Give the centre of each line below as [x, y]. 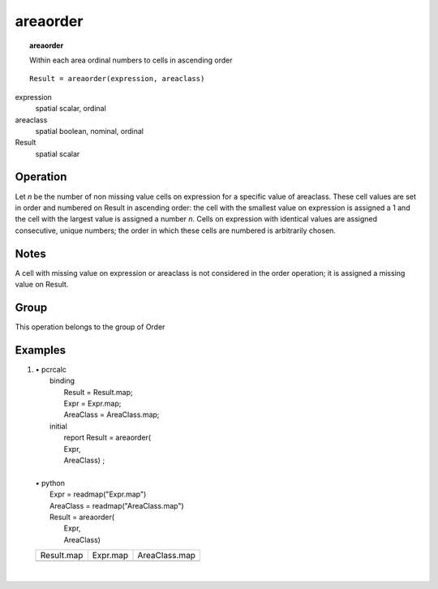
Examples [41, 350]
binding [62, 380]
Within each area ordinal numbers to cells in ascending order [131, 60]
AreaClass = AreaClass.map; [112, 415]
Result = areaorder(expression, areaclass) [117, 79]
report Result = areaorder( [107, 437]
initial [59, 426]
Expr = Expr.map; [92, 404]
